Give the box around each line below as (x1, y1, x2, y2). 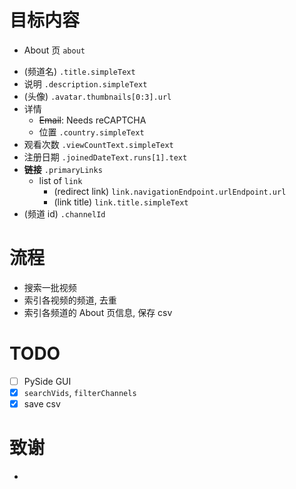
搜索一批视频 (23, 281, 77, 293)
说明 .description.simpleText (23, 77, 148, 90)
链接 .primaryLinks (23, 163, 103, 175)
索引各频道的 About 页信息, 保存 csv (23, 306, 173, 318)
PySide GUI (23, 375, 72, 387)
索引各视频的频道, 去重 (23, 294, 117, 306)
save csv (23, 397, 61, 410)
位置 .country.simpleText (38, 126, 145, 138)
